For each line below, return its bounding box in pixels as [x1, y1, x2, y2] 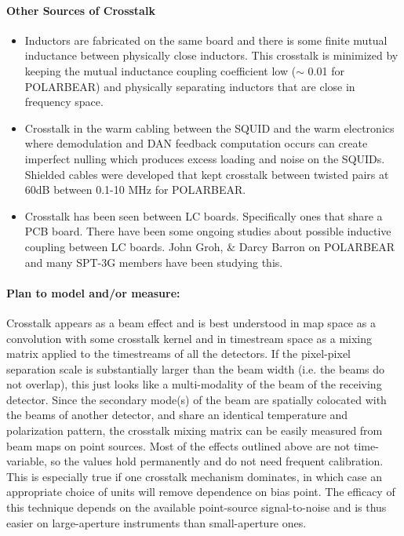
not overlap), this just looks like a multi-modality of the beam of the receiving [6, 376, 382, 392]
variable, [6, 453, 47, 469]
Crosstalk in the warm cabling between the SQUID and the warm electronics [24, 119, 395, 136]
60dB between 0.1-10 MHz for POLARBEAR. [24, 181, 246, 198]
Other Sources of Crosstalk [6, 2, 155, 18]
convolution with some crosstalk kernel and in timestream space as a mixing [6, 330, 373, 346]
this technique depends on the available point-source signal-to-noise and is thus [6, 499, 387, 516]
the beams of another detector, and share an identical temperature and [6, 407, 348, 423]
